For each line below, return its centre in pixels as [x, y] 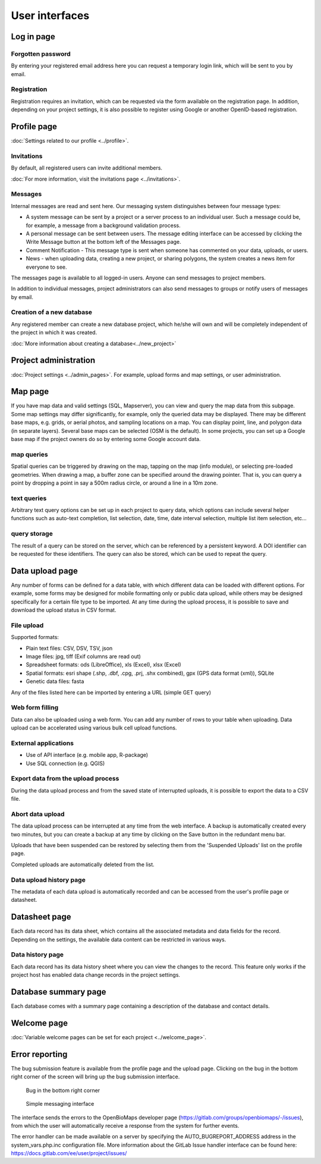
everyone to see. [47, 267]
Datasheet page [41, 917]
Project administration [53, 361]
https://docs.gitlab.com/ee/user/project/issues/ [69, 1153]
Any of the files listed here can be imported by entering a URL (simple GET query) [111, 692]
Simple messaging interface [60, 1104]
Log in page [33, 37]
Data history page [37, 955]
